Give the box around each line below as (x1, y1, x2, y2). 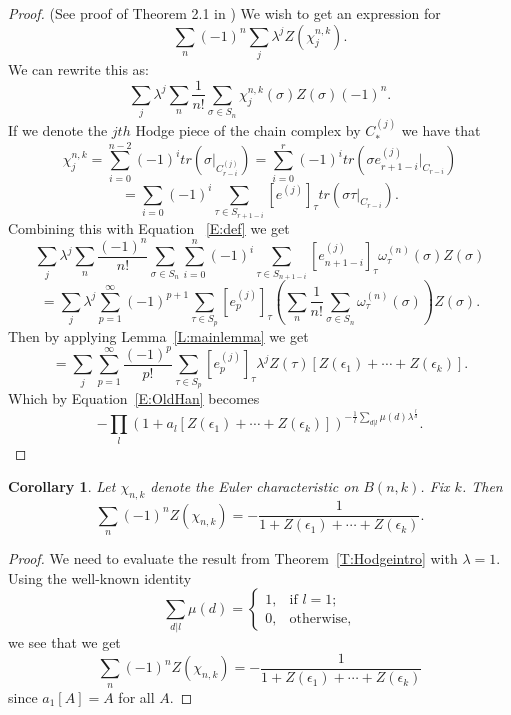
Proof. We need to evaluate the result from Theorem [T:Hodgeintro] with (8, 547, 458, 568)
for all (118, 686, 155, 707)
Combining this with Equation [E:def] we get (8, 217, 290, 238)
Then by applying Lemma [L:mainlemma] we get (8, 325, 309, 346)
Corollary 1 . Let (8, 476, 116, 497)
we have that (401, 120, 481, 141)
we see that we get (8, 632, 121, 653)
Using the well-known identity (8, 567, 192, 588)
